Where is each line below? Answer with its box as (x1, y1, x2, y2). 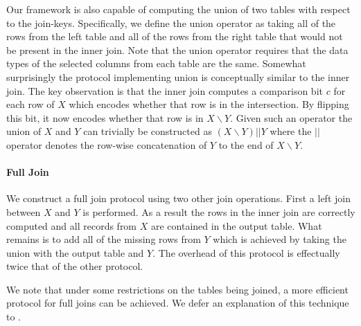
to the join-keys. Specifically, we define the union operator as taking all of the (6, 15, 336, 30)
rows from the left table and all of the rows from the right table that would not (6, 29, 343, 44)
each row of (6, 97, 55, 111)
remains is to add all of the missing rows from (6, 232, 201, 246)
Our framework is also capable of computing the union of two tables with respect (6, 2, 351, 16)
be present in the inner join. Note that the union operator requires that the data (6, 42, 349, 57)
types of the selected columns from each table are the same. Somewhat (6, 56, 306, 71)
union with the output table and (6, 245, 144, 260)
